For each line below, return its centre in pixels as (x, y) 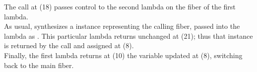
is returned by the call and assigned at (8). (69, 45)
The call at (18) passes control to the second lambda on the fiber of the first (120, 6)
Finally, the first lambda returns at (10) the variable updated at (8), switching (123, 55)
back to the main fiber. (39, 65)
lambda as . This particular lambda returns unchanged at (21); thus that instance (128, 36)
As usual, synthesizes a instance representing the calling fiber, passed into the (122, 26)
